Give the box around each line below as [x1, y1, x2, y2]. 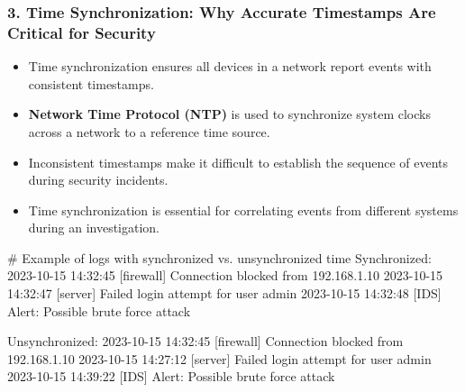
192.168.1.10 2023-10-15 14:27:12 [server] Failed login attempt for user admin [7, 349, 432, 368]
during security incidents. [28, 170, 169, 189]
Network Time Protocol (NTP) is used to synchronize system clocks [28, 105, 431, 123]
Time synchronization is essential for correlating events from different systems [28, 200, 459, 219]
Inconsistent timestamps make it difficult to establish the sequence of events [28, 152, 449, 171]
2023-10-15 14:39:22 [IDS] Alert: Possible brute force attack [7, 367, 335, 386]
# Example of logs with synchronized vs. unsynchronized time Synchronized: [7, 248, 432, 267]
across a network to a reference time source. [28, 122, 270, 141]
